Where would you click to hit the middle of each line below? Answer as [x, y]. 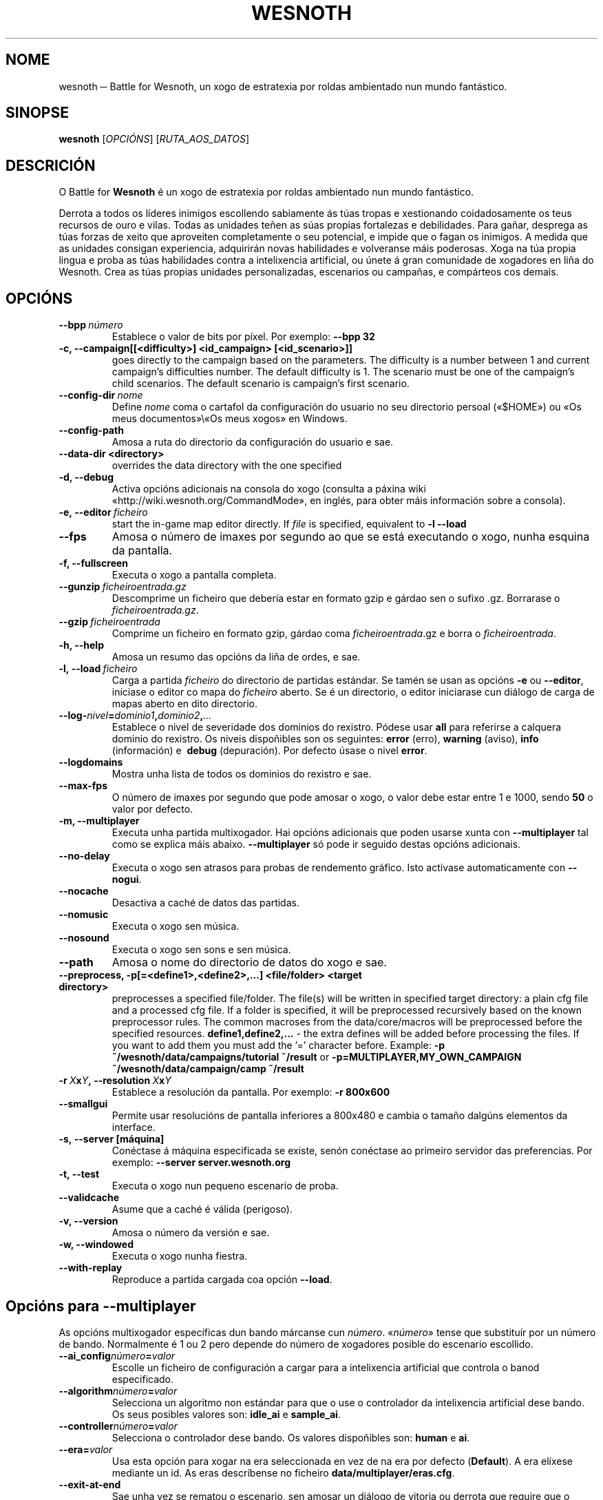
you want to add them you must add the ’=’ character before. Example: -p [278, 1045]
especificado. [143, 1379]
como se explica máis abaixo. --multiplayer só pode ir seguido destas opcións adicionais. [316, 844]
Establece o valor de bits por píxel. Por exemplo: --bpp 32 [243, 337]
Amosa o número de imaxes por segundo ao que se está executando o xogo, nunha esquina [351, 537]
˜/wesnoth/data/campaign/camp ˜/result [208, 1069]
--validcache [89, 1198]
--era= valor [86, 1449]
